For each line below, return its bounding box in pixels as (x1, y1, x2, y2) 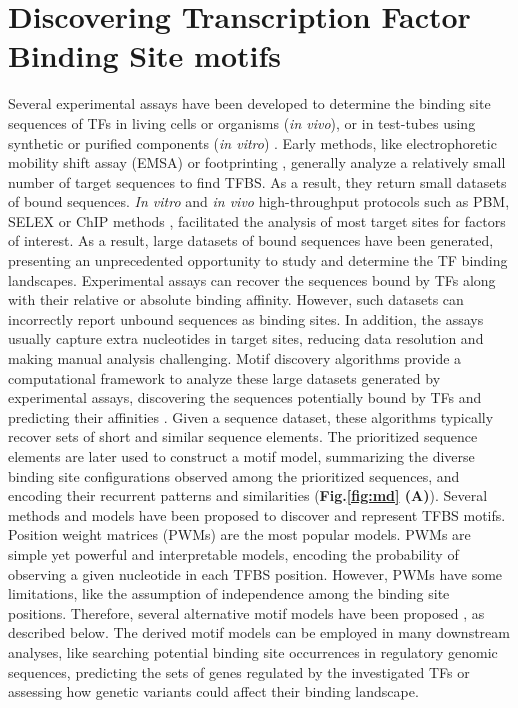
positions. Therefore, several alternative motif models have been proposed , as (8, 602, 485, 623)
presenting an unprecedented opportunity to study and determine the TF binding (8, 250, 508, 271)
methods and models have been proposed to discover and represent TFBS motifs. (8, 504, 506, 525)
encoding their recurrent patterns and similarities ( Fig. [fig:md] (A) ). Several (8, 485, 488, 506)
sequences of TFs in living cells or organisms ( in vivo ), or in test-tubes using (8, 112, 476, 133)
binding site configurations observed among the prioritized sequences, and (8, 465, 460, 486)
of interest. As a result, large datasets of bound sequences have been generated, (8, 230, 494, 251)
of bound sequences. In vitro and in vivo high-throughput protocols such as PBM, (8, 191, 510, 212)
